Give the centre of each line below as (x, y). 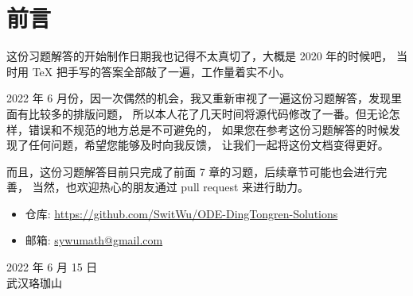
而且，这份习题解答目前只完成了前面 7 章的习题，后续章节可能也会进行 (191, 171)
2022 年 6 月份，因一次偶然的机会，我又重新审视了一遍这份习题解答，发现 (199, 98)
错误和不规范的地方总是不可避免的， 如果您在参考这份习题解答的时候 (208, 129)
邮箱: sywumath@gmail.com (94, 240)
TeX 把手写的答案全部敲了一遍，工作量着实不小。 (161, 71)
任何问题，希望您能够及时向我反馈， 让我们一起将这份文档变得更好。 (208, 145)
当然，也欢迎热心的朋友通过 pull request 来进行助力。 (171, 187)
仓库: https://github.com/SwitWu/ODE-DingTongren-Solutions (181, 213)
